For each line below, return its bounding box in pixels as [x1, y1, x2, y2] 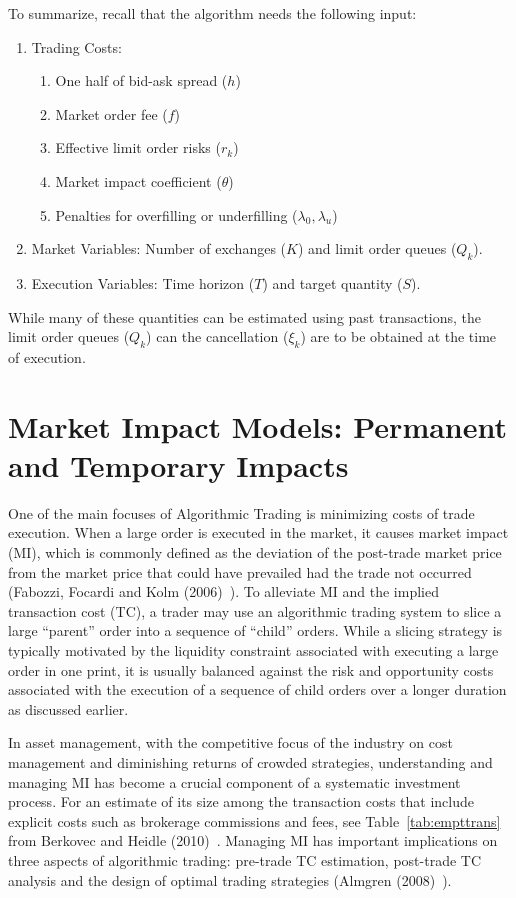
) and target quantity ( [262, 272, 403, 293]
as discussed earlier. [8, 698, 129, 719]
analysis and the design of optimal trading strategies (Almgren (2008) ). [8, 869, 452, 890]
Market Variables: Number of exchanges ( [31, 238, 287, 259]
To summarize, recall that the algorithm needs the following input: [8, 3, 417, 23]
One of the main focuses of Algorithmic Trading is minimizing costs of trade [8, 502, 475, 523]
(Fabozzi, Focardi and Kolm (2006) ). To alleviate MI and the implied [8, 581, 439, 602]
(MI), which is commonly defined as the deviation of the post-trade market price [8, 542, 502, 563]
